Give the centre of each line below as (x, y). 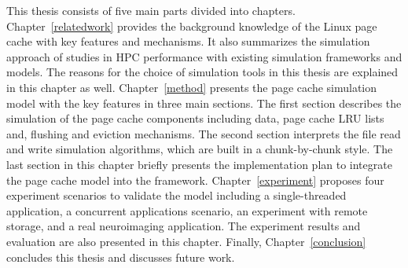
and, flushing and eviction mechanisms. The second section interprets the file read (204, 133)
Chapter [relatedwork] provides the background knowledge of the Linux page (192, 26)
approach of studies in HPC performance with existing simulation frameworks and (204, 56)
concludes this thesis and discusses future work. (121, 257)
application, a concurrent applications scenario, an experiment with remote (187, 210)
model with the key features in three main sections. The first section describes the (204, 103)
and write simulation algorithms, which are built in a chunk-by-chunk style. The (200, 149)
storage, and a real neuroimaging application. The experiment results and (184, 226)
